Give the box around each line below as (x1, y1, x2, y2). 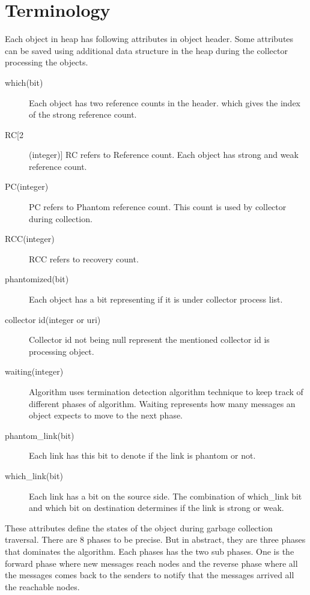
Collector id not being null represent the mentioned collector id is (29, 333, 270, 346)
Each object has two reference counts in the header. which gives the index (29, 96, 301, 109)
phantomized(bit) (5, 273, 69, 285)
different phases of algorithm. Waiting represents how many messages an (29, 397, 296, 409)
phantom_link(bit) (5, 429, 74, 441)
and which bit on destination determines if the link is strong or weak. (29, 501, 284, 514)
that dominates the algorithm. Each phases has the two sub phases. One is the (5, 545, 294, 557)
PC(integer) (5, 180, 49, 193)
